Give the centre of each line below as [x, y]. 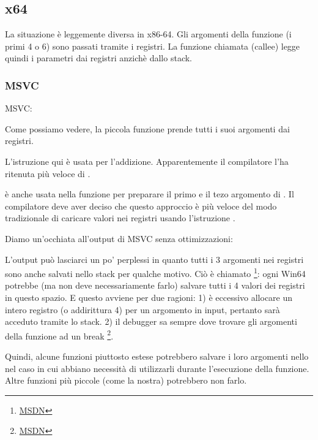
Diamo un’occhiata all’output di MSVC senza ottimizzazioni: [119, 238]
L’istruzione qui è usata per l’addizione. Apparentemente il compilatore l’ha [147, 161]
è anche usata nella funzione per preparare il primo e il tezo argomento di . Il [150, 194]
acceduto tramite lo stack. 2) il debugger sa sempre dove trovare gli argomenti [151, 321]
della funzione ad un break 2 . [59, 335]
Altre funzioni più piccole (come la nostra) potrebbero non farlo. [126, 380]
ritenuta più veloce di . [48, 173]
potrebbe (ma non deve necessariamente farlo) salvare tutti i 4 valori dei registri [155, 285]
